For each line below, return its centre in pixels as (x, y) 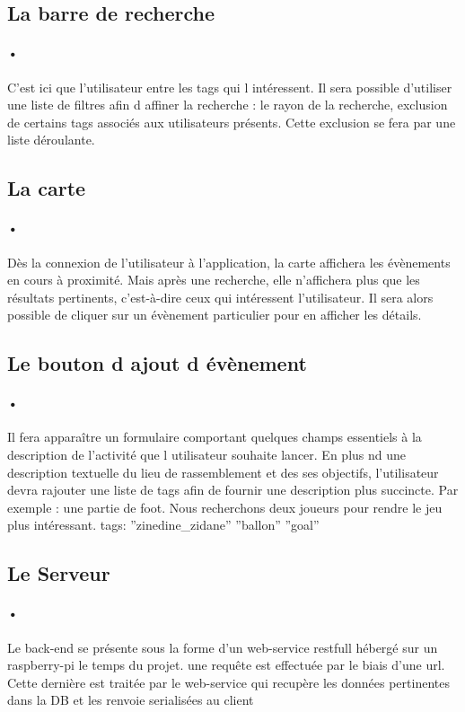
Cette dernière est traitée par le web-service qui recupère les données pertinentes (228, 682)
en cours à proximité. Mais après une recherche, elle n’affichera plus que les (214, 280)
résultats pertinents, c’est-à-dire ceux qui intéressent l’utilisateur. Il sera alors (220, 297)
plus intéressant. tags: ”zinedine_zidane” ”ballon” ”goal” (163, 525)
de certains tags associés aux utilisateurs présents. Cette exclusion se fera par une (232, 122)
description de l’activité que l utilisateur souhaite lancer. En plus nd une (206, 455)
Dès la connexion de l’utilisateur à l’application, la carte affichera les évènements (229, 262)
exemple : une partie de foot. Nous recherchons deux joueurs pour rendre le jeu (225, 507)
